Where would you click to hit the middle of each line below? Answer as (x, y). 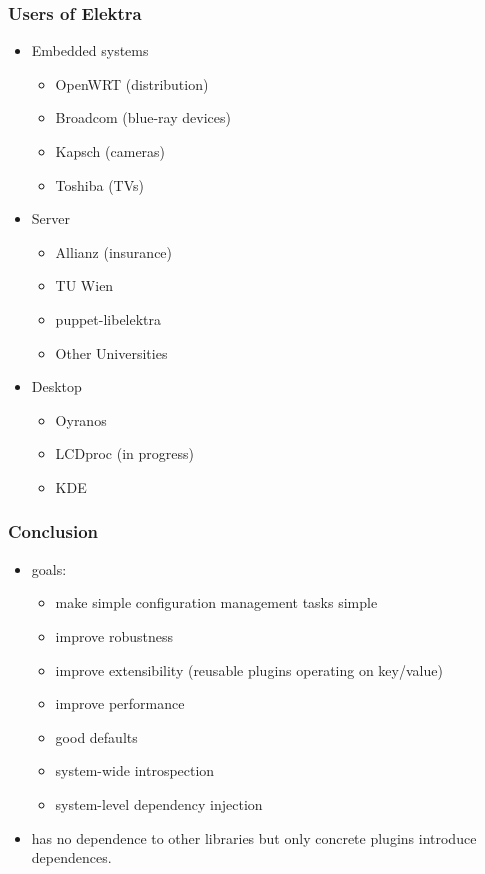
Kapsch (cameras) (110, 151)
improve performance (120, 703)
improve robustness (114, 635)
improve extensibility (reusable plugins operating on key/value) (249, 669)
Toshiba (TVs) (100, 184)
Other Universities (111, 352)
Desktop (56, 386)
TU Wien (84, 285)
